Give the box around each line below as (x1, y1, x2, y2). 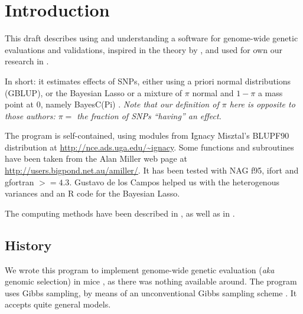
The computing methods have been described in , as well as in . (5, 207, 235, 219)
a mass (258, 86, 283, 99)
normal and (192, 86, 234, 99)
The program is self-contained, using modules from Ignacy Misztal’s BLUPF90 (5, 129, 289, 142)
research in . (5, 55, 49, 67)
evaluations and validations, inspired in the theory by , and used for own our (5, 43, 282, 55)
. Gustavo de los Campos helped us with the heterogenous (69, 175, 279, 188)
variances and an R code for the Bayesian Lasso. (5, 187, 180, 199)
